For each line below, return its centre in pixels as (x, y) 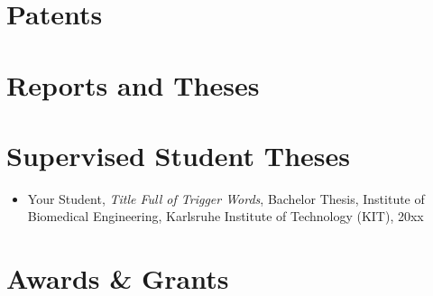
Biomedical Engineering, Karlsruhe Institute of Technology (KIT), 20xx (226, 216)
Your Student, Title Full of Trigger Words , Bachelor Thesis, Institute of (226, 198)
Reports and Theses (133, 84)
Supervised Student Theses (179, 155)
